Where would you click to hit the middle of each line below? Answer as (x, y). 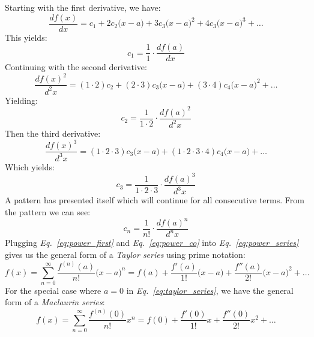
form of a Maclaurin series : (55, 302)
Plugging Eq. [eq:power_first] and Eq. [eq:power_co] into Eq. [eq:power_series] (152, 243)
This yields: (26, 37)
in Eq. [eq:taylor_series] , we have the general (210, 290)
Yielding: (21, 100)
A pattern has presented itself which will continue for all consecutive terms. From (155, 200)
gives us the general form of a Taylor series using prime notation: (125, 254)
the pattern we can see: (48, 211)
